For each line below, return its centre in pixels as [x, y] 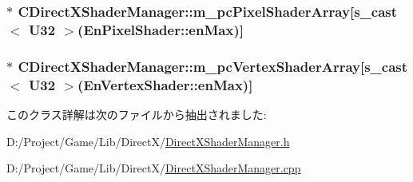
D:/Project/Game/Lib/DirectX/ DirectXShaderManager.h [148, 141]
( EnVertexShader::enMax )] [165, 84]
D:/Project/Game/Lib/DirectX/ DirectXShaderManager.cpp [154, 168]
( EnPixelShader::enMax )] [161, 29]
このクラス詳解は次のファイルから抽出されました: [137, 114]
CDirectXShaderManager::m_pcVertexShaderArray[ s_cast [213, 66]
